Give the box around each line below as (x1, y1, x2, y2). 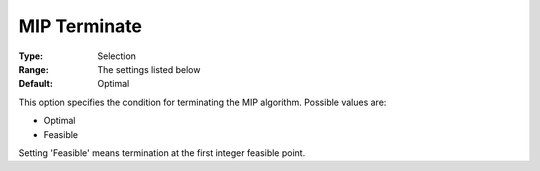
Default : (18, 78, 54, 90)
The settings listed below (97, 63, 201, 75)
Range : (18, 63, 49, 75)
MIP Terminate (18, 15, 142, 37)
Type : (18, 50, 44, 62)
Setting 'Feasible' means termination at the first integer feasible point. (18, 146, 306, 159)
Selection (97, 50, 137, 62)
